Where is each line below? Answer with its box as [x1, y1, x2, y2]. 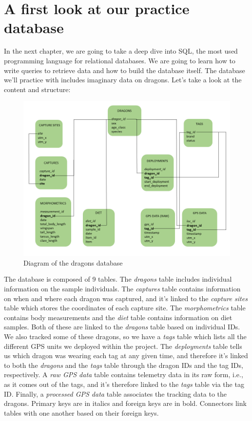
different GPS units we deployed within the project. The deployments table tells [4, 341, 242, 351]
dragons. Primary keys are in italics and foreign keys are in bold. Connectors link [4, 398, 247, 408]
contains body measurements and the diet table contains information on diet [4, 312, 233, 322]
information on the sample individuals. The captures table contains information [4, 284, 241, 294]
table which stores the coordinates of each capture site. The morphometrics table [4, 303, 246, 313]
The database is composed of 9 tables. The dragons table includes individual [4, 274, 232, 284]
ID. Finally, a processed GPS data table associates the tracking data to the [4, 388, 227, 399]
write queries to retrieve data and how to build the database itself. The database [4, 65, 245, 75]
